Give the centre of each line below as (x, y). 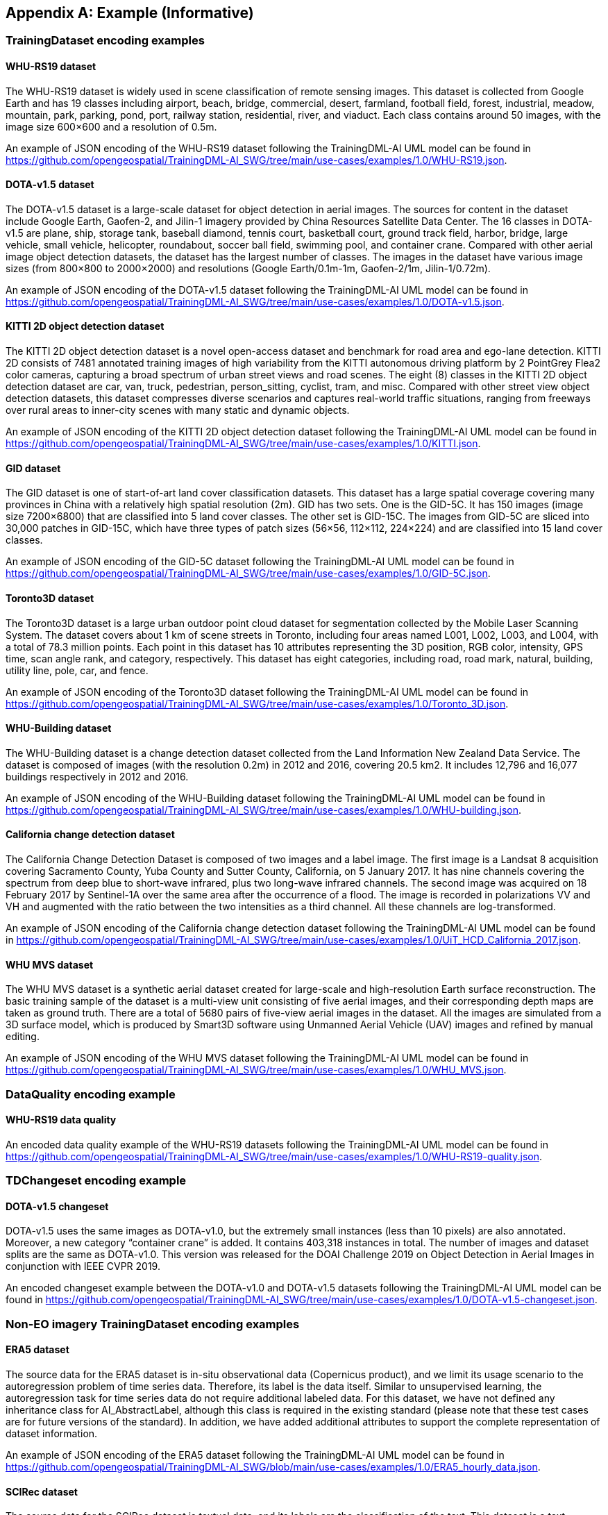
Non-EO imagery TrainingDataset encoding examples (153, 1324)
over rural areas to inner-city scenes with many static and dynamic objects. (178, 410)
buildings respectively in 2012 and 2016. (97, 776)
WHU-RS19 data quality (61, 1120)
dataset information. (52, 1433)
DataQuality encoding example (91, 1094)
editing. (23, 1037)
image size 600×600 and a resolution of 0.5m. (111, 126)
